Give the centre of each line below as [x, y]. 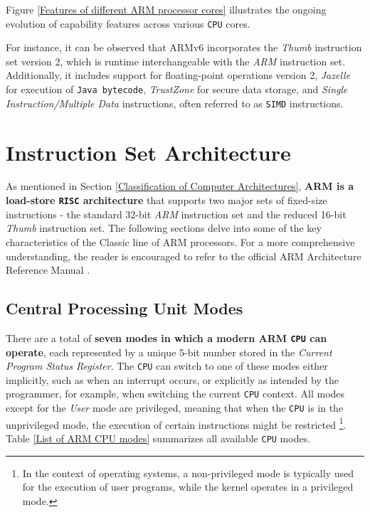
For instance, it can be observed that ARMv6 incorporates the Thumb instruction [184, 47]
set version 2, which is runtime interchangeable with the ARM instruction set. [176, 61]
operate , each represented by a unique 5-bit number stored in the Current [169, 352]
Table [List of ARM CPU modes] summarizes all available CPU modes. [158, 438]
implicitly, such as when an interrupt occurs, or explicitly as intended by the [172, 379]
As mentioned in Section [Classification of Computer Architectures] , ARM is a [180, 186]
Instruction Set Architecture [148, 152]
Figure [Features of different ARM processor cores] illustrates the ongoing [166, 9]
